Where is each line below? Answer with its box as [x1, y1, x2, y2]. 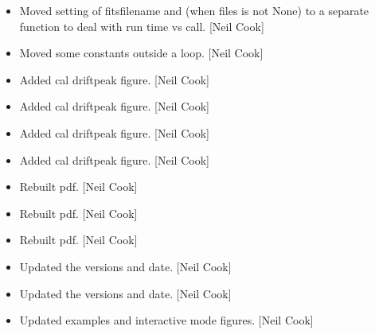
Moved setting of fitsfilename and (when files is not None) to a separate [19, 2, 369, 18]
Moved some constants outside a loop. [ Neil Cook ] [19, 45, 264, 61]
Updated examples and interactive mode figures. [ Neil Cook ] [19, 312, 314, 328]
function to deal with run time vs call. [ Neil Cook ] [19, 17, 264, 34]
